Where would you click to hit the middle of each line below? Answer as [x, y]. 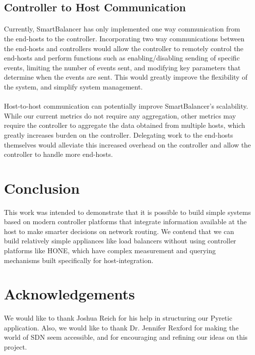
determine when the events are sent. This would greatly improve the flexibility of [126, 77]
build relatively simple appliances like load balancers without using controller [120, 241]
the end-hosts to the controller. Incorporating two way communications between [124, 38]
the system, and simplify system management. [73, 86]
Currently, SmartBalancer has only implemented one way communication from [122, 29]
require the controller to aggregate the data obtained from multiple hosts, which [125, 125]
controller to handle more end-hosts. [58, 154]
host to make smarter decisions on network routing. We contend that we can [119, 231]
